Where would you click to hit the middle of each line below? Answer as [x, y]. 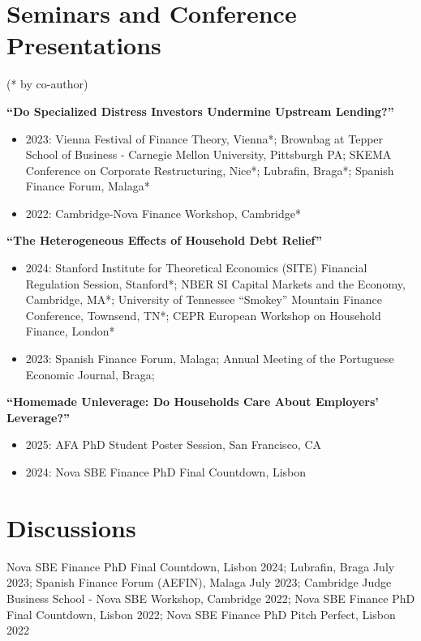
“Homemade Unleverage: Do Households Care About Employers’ [193, 402]
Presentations [84, 45]
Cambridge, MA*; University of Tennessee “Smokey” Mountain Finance [204, 299]
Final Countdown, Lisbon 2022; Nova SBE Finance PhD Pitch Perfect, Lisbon [201, 614]
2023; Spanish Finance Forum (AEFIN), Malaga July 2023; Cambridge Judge [199, 582]
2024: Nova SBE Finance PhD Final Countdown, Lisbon [166, 472]
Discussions [71, 527]
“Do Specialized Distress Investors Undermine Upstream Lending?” [200, 111]
